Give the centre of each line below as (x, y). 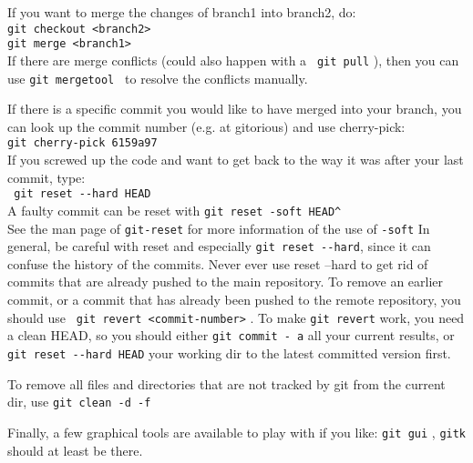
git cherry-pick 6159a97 (82, 143)
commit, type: (46, 177)
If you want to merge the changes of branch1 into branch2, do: (182, 12)
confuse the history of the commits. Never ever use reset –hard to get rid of (218, 263)
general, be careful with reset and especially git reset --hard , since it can (219, 246)
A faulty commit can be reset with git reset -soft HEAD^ (175, 210)
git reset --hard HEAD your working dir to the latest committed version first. (229, 352)
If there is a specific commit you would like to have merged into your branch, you (235, 109)
